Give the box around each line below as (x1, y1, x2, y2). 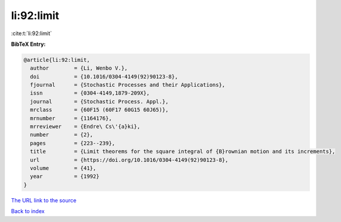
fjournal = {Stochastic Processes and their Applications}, (30, 82, 226, 89)
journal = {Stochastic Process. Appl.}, (30, 98, 169, 105)
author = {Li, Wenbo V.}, (30, 65, 128, 71)
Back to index (11, 208, 45, 215)
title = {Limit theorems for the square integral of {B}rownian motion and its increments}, (30, 148, 336, 155)
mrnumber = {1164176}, (30, 115, 112, 121)
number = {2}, (30, 132, 94, 138)
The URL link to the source (11, 196, 77, 204)
